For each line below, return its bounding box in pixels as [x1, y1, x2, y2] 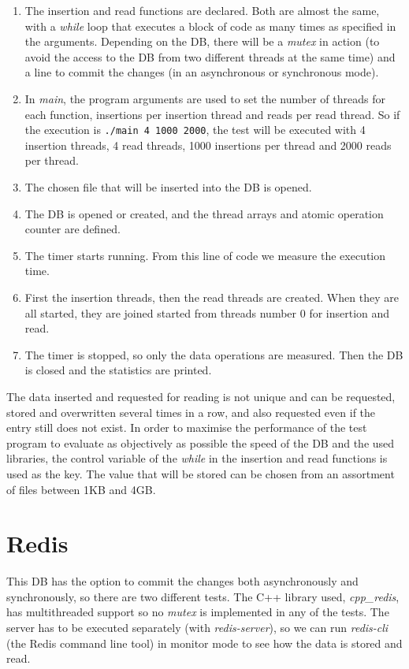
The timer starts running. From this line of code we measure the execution [24, 247, 386, 263]
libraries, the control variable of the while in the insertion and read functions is [6, 450, 388, 466]
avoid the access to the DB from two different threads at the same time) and [24, 48, 396, 65]
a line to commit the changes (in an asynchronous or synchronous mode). [24, 64, 379, 80]
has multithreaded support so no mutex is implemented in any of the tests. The [6, 604, 389, 620]
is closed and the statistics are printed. [24, 362, 212, 378]
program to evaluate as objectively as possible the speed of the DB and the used [6, 434, 395, 451]
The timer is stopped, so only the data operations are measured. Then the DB [24, 346, 403, 362]
